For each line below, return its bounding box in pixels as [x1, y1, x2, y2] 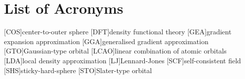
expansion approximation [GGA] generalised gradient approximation [4, 36, 208, 46]
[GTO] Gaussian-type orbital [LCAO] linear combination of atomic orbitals [4, 46, 227, 56]
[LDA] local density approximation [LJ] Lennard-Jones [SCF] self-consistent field [4, 55, 241, 65]
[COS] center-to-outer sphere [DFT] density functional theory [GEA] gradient [4, 26, 232, 37]
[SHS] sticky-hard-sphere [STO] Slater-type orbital [4, 65, 152, 75]
